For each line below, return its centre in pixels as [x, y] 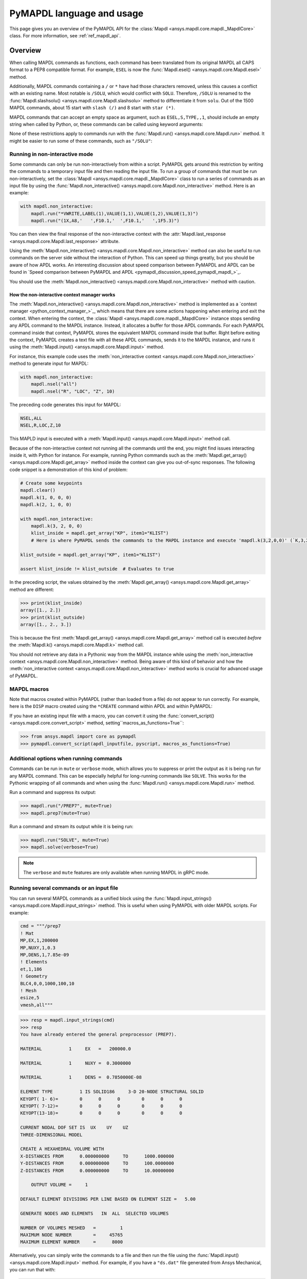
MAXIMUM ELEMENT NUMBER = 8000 [71, 1242]
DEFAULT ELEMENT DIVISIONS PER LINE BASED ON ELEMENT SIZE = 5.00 [108, 1199]
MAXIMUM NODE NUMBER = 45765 [71, 1235]
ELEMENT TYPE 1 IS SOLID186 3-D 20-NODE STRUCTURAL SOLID [112, 1092]
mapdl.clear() [38, 490]
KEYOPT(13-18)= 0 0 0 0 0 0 [101, 1113]
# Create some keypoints [51, 483]
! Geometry [34, 976]
